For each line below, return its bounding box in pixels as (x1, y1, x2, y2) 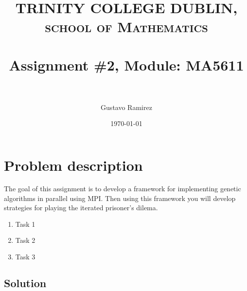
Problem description (4, 155, 143, 175)
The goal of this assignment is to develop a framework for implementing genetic (4, 183, 241, 193)
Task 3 (15, 251, 35, 261)
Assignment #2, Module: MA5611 (9, 55, 244, 74)
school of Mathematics (45, 17, 208, 36)
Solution (4, 275, 47, 290)
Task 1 (15, 218, 35, 229)
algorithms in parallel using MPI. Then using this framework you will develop (4, 193, 236, 203)
